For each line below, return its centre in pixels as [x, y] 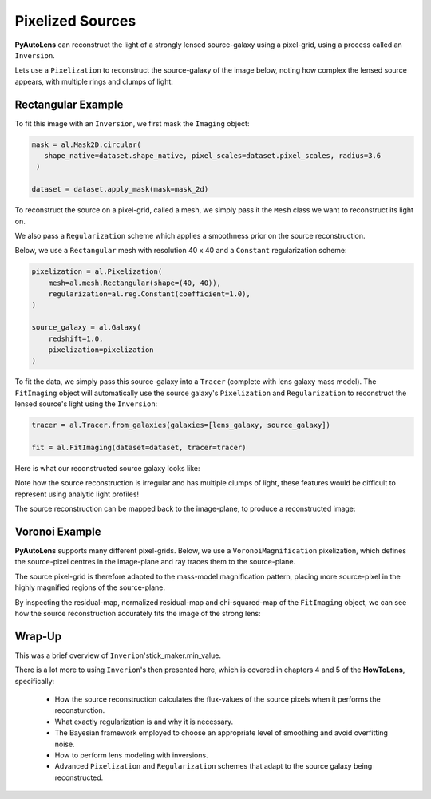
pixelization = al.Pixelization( [97, 272]
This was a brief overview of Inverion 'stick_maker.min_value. [118, 655]
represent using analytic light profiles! [77, 494]
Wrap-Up [38, 636]
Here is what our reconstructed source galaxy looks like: [107, 468]
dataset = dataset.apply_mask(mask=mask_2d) [120, 189]
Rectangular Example [69, 104]
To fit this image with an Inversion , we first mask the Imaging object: [132, 123]
